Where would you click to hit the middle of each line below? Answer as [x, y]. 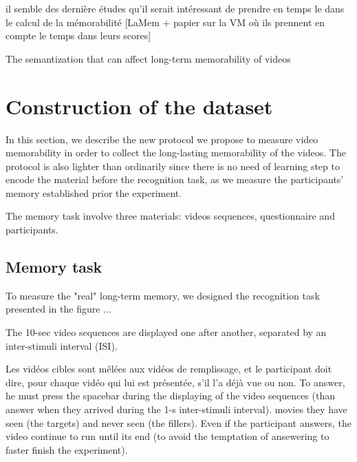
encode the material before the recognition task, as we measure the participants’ [175, 179]
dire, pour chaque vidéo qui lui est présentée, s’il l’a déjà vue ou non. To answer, [175, 382]
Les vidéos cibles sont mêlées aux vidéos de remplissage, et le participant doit [169, 369]
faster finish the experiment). [67, 449]
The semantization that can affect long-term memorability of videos [148, 58]
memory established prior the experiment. [94, 192]
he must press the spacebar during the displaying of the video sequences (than [170, 396]
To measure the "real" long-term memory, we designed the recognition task [163, 295]
